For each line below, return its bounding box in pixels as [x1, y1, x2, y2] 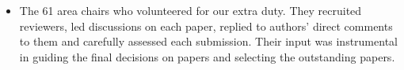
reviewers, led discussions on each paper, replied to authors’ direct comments [19, 17, 393, 34]
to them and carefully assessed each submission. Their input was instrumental [19, 33, 398, 50]
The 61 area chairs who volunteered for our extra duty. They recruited [19, 2, 362, 18]
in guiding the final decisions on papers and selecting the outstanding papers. [19, 48, 395, 64]
